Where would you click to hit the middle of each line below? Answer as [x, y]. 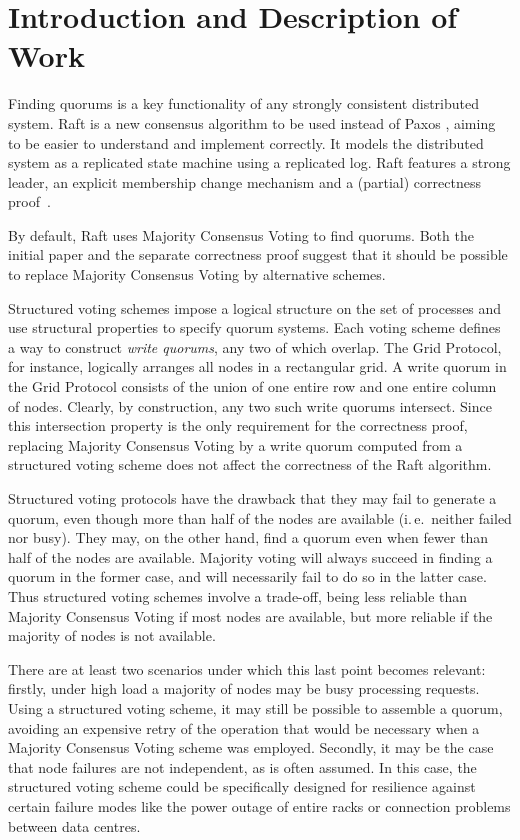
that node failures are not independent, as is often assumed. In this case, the [242, 766]
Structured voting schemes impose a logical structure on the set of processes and [255, 307]
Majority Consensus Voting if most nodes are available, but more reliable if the [250, 615]
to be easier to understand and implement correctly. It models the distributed [246, 142]
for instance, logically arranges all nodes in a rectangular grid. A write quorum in [257, 366]
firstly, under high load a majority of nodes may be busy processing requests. [244, 688]
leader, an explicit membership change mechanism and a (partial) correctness [244, 181]
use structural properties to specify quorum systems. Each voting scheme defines [254, 327]
